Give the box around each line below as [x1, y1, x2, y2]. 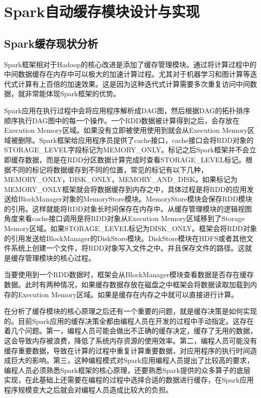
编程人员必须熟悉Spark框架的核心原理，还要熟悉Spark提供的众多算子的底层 [4, 364, 250, 375]
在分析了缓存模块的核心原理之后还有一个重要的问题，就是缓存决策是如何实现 [4, 306, 257, 316]
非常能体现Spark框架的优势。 [25, 88, 120, 99]
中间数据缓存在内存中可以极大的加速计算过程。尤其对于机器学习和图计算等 [4, 69, 250, 79]
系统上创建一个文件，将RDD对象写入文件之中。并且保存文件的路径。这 [11, 243, 245, 253]
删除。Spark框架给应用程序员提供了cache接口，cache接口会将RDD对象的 [18, 134, 254, 145]
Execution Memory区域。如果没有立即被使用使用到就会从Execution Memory [4, 125, 248, 135]
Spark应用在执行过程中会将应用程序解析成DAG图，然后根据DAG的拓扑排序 [4, 105, 250, 115]
